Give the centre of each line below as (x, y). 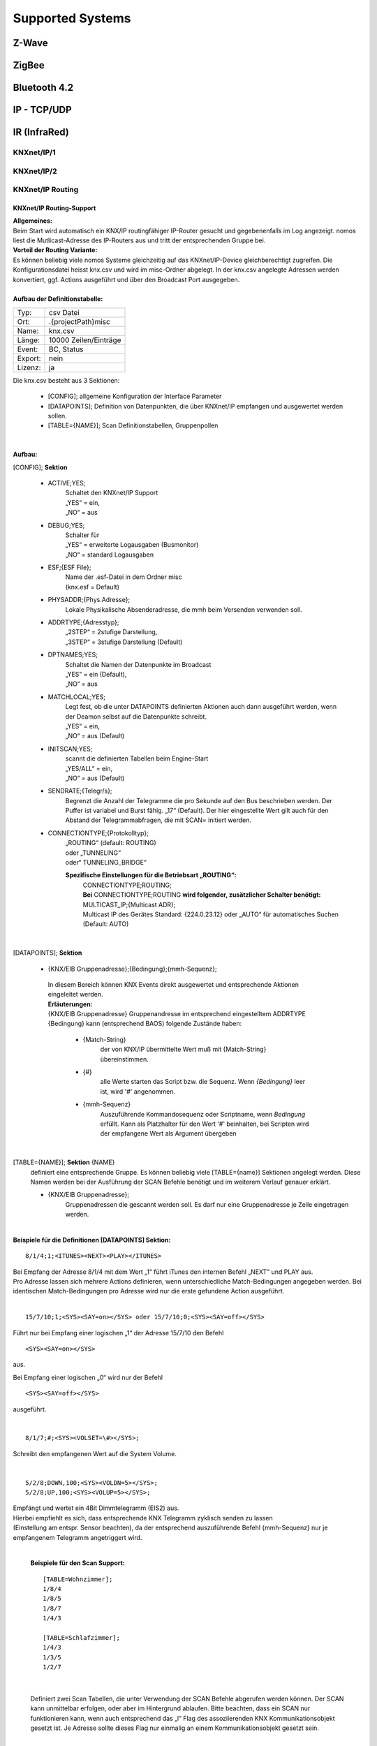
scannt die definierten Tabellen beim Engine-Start (137, 758)
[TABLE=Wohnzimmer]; (78, 1579)
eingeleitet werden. (76, 995)
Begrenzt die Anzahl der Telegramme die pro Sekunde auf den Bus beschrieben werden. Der (199, 800)
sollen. (58, 416)
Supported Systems (72, 18)
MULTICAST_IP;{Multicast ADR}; (129, 904)
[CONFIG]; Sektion (40, 467)
